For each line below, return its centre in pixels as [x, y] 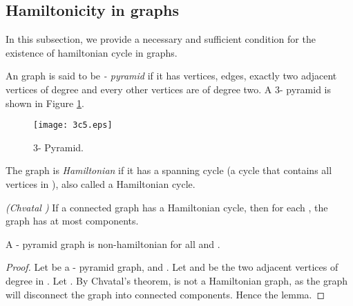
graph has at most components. [72, 221]
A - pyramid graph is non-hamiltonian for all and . [113, 243]
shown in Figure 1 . [45, 103]
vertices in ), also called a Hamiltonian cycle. [101, 184]
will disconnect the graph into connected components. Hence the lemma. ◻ [165, 294]
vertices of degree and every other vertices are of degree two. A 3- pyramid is [169, 89]
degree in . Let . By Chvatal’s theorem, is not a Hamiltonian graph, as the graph [177, 280]
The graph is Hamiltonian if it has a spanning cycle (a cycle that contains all [169, 170]
